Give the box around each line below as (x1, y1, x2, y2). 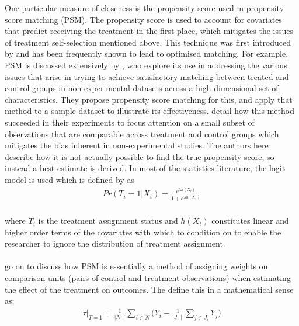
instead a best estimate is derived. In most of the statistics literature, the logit (5, 162, 286, 174)
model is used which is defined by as (5, 173, 134, 185)
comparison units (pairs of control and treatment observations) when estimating (5, 272, 291, 284)
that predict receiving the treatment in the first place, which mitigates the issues (5, 25, 294, 37)
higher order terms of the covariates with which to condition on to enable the (5, 226, 281, 238)
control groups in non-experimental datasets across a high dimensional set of (5, 82, 279, 94)
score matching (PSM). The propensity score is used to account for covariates (5, 13, 282, 25)
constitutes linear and (211, 214, 289, 227)
